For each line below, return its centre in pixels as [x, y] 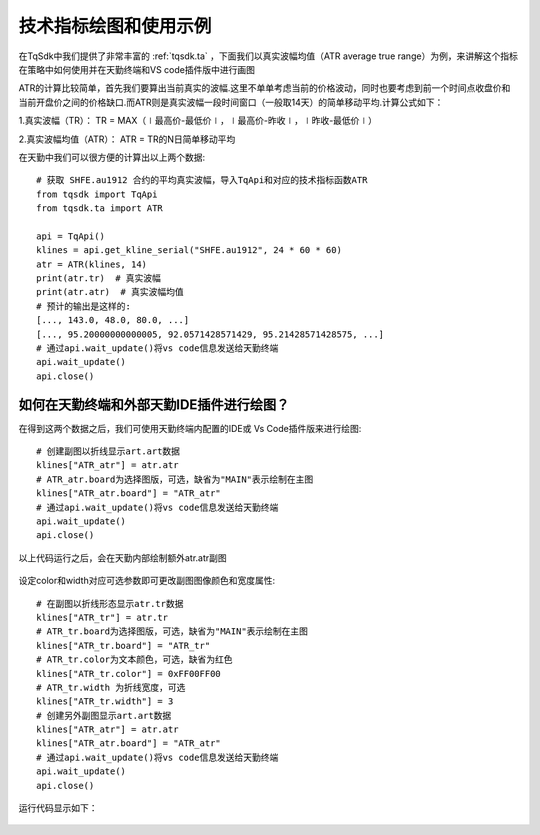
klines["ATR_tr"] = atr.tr [102, 617]
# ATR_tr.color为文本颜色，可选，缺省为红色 [135, 659]
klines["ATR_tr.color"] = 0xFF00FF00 [129, 673]
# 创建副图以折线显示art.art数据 [108, 451]
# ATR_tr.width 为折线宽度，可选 [111, 687]
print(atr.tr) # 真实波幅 [99, 278]
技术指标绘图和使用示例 [115, 26]
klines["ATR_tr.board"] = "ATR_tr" [123, 645]
